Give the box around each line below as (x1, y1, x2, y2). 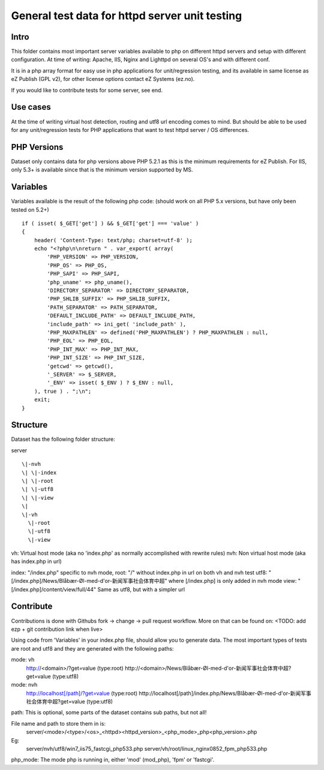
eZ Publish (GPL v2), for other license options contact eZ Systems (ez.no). (11, 76, 195, 83)
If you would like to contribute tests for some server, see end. (11, 86, 163, 94)
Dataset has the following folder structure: (11, 435, 115, 443)
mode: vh (11, 656, 35, 663)
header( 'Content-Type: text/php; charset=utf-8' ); (34, 237, 193, 243)
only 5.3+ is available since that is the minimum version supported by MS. (11, 166, 193, 173)
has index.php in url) (11, 558, 62, 565)
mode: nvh (11, 681, 38, 688)
